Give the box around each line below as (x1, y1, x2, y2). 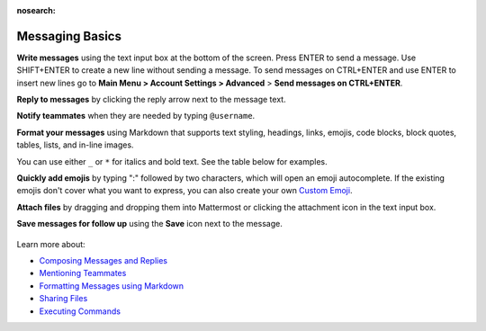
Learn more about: (16, 238, 85, 249)
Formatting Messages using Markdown (39, 280, 184, 291)
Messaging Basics (16, 28, 121, 44)
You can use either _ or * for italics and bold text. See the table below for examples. (16, 156, 328, 166)
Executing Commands (39, 306, 121, 317)
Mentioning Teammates (39, 268, 127, 279)
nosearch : (16, 5, 56, 15)
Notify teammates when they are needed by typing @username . (16, 111, 256, 121)
